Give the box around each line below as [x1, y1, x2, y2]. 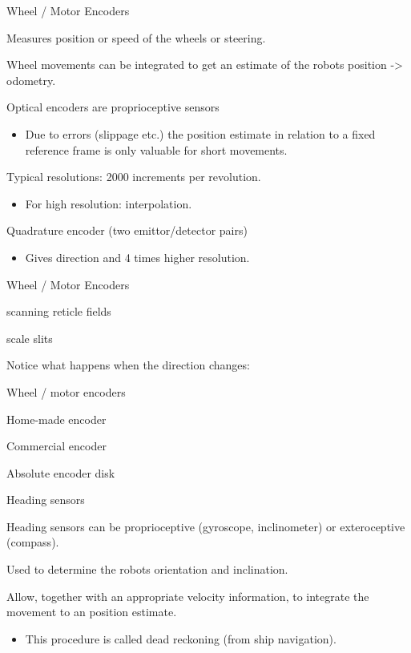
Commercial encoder [6, 437, 107, 454]
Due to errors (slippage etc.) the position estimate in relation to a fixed [25, 125, 376, 142]
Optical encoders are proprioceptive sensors [6, 99, 220, 115]
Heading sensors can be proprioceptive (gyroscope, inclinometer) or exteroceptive [6, 518, 405, 534]
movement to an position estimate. [6, 603, 177, 620]
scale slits [6, 329, 53, 346]
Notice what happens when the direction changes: [6, 357, 250, 373]
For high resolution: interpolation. [25, 195, 192, 212]
